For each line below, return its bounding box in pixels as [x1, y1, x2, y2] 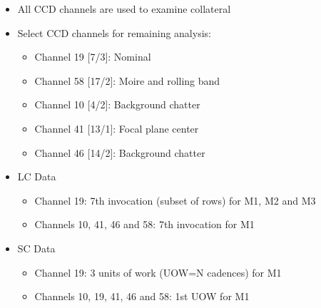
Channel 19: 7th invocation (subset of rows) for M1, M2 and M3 [34, 192, 316, 207]
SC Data [17, 240, 56, 255]
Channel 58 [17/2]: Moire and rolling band [34, 73, 220, 88]
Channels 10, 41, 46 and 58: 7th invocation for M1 [34, 217, 255, 232]
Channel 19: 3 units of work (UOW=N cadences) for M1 [34, 265, 282, 279]
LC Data [17, 169, 56, 184]
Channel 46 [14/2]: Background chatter [34, 145, 205, 160]
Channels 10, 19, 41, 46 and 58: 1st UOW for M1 [34, 289, 250, 304]
